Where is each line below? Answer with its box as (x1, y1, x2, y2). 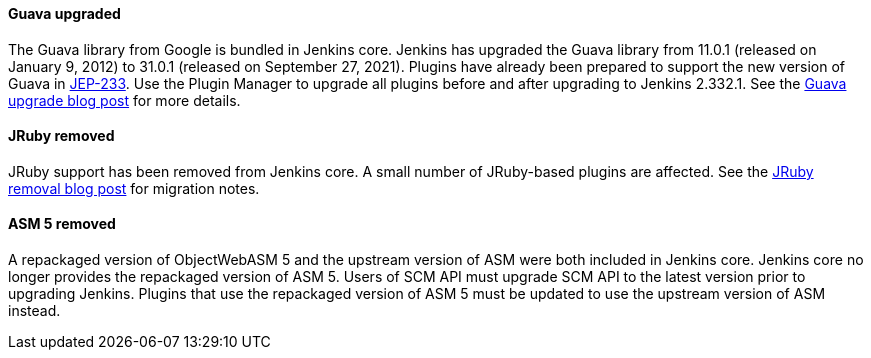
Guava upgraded (8, 5, 121, 22)
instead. (8, 302, 61, 320)
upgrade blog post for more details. (8, 91, 241, 109)
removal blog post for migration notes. (8, 179, 260, 197)
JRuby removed (8, 127, 115, 145)
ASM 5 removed (8, 215, 116, 233)
